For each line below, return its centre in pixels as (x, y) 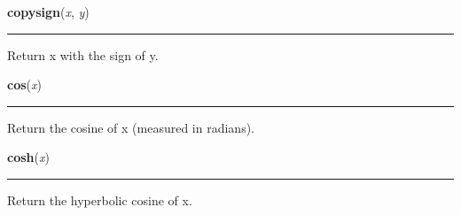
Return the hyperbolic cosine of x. (100, 200)
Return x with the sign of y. (83, 54)
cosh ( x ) (28, 157)
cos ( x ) (24, 84)
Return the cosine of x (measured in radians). (131, 127)
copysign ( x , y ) (48, 12)
